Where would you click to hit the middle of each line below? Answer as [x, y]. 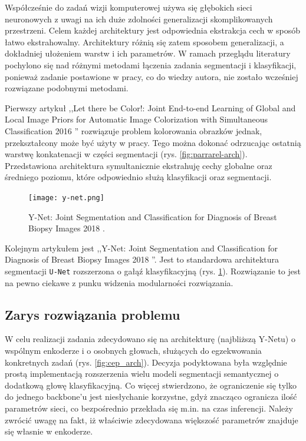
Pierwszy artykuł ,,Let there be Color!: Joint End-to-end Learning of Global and [150, 107]
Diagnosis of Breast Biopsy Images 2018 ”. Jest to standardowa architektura [142, 259]
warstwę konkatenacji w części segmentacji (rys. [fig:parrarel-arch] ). [126, 154]
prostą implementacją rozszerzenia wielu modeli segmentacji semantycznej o [142, 374]
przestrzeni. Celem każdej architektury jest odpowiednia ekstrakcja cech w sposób [153, 30]
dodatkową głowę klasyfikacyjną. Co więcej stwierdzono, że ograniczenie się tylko [151, 385]
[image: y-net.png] [66, 198]
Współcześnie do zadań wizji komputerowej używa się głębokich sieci [129, 7]
